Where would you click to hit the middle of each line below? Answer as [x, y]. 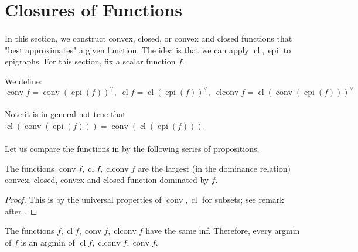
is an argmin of [48, 242]
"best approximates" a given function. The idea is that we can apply [127, 50]
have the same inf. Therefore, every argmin [223, 231]
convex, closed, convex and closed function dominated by [107, 180]
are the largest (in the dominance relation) [214, 168]
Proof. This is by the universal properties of [83, 199]
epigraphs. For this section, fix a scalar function [90, 61]
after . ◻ [21, 211]
